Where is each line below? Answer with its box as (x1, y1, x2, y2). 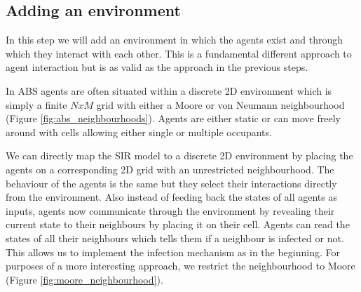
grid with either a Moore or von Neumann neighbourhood (96, 97, 345, 112)
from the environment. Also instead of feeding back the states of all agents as (6, 190, 338, 204)
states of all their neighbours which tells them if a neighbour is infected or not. (6, 230, 344, 245)
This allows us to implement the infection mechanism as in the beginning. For (6, 244, 340, 259)
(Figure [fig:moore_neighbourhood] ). (6, 272, 163, 286)
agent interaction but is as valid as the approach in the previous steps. (6, 60, 308, 74)
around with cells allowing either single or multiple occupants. (6, 124, 272, 139)
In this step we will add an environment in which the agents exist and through (6, 32, 343, 47)
